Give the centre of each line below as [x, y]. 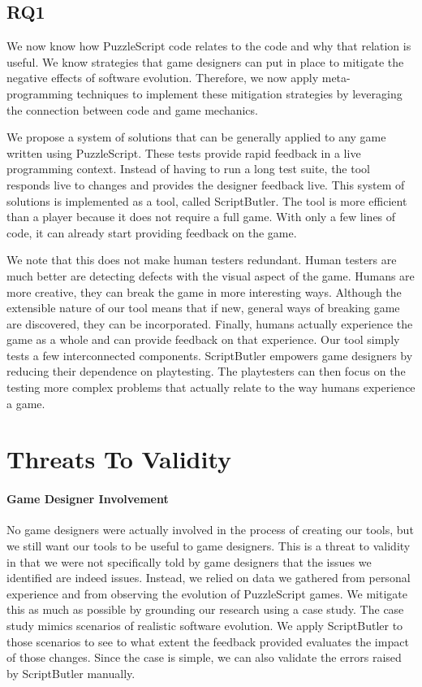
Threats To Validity [119, 459]
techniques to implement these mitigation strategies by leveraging [239, 93]
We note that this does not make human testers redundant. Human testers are [202, 260]
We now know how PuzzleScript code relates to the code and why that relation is [209, 46]
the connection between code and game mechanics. [132, 109]
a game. [26, 403]
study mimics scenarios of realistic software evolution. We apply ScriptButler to [205, 625]
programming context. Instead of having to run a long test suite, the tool [188, 169]
